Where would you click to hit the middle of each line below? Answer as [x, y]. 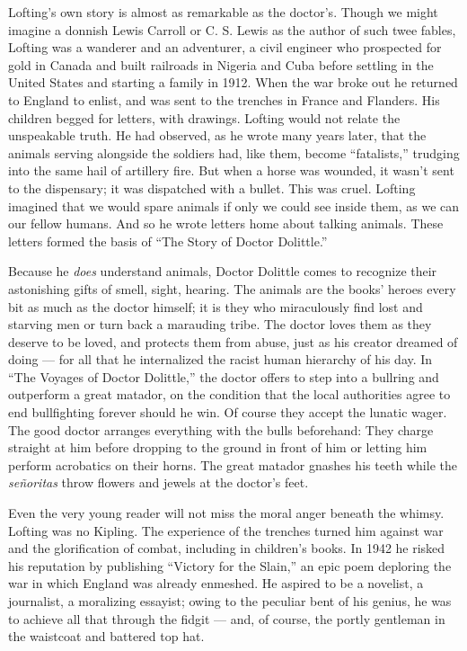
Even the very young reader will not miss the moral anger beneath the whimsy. [226, 513]
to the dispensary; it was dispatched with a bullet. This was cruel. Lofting [212, 187]
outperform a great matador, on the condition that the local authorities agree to [229, 394]
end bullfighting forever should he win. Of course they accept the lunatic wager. [228, 412]
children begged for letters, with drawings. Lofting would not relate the [204, 117]
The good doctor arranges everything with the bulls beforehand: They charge [221, 429]
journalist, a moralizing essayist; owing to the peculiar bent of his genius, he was [230, 601]
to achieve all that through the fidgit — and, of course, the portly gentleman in [227, 618]
